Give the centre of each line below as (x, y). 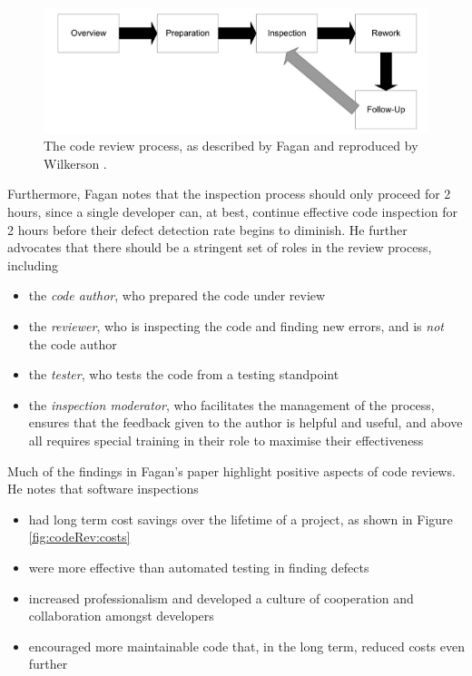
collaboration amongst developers (121, 616)
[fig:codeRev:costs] (79, 537)
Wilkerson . (75, 163)
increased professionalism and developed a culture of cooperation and (221, 598)
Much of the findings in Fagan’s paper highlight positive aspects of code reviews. (231, 470)
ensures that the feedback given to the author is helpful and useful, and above (246, 422)
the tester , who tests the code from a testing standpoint (184, 374)
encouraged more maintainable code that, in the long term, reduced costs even (246, 646)
